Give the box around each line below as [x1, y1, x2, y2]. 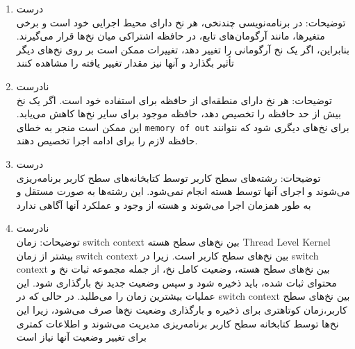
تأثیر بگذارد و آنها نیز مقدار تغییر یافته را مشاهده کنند [16, 56, 234, 70]
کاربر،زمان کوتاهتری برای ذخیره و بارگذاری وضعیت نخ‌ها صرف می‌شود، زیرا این [16, 302, 347, 316]
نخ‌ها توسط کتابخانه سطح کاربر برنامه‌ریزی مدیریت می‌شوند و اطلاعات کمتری [16, 316, 339, 330]
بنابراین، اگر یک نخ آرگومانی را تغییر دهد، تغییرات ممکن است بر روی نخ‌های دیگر [16, 42, 349, 56]
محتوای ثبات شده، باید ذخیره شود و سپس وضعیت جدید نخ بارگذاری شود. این [16, 275, 337, 289]
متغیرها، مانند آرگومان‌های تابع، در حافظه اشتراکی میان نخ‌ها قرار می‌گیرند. [16, 28, 325, 43]
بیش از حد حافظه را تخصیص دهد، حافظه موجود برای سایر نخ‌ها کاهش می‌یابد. [16, 106, 341, 121]
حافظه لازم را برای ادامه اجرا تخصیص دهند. [16, 133, 198, 148]
